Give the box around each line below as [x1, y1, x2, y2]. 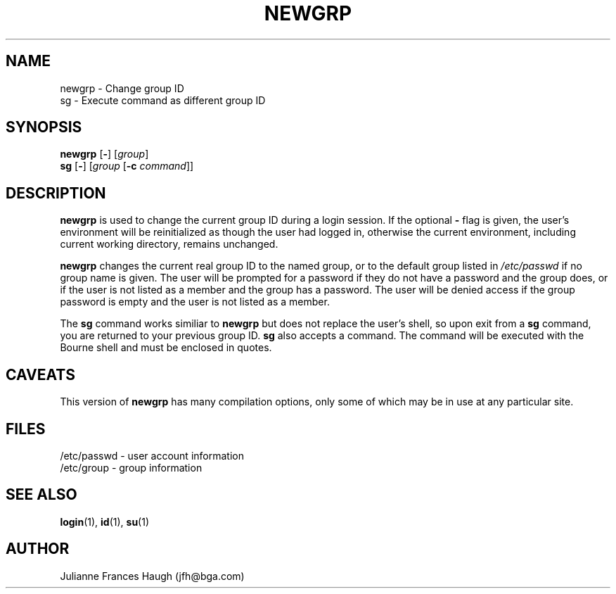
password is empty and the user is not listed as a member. [60, 296, 330, 308]
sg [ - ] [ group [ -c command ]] [60, 160, 194, 172]
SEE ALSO [6, 486, 77, 504]
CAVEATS [6, 365, 75, 384]
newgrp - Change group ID [60, 82, 184, 94]
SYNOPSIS [6, 118, 82, 137]
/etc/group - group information [60, 461, 203, 474]
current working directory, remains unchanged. [60, 238, 278, 251]
